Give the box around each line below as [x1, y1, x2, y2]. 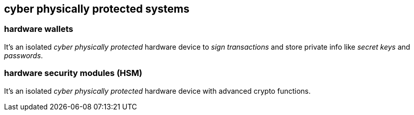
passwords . [4, 51, 43, 60]
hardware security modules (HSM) [4, 68, 142, 79]
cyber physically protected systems [4, 3, 190, 15]
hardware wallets [4, 24, 73, 34]
